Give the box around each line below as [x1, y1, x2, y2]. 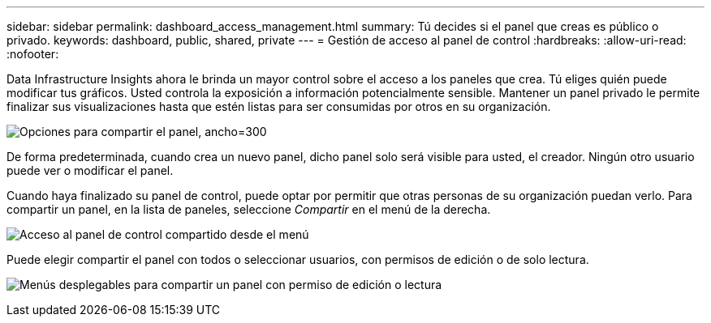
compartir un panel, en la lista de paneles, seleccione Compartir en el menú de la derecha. [6, 202, 491, 216]
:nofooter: [6, 47, 59, 61]
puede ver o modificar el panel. [6, 164, 174, 177]
